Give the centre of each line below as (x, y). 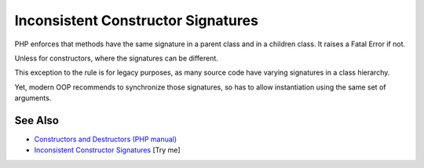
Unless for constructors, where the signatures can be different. (117, 58)
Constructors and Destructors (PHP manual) (106, 139)
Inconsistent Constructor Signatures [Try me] (107, 150)
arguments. (33, 98)
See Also (37, 121)
